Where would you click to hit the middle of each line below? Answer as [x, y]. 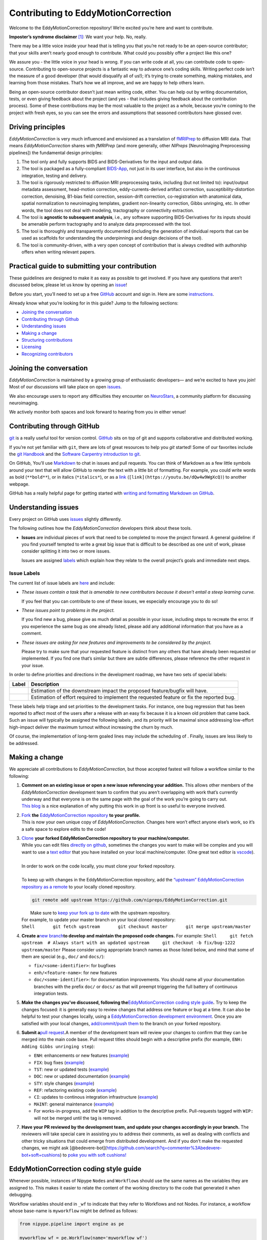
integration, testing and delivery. [54, 176]
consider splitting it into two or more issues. [66, 551]
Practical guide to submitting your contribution [83, 266]
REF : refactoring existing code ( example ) [75, 1090]
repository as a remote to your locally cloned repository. [79, 887]
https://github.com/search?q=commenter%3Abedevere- [164, 1148]
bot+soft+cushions [41, 1155]
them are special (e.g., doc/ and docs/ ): [63, 957]
